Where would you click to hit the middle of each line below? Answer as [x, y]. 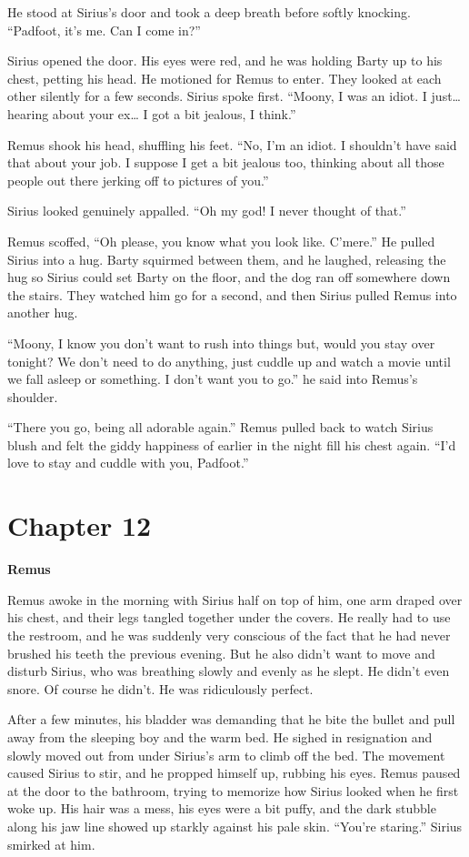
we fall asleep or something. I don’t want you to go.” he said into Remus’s [213, 379]
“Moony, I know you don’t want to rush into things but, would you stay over [221, 343]
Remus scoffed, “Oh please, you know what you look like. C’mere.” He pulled [221, 241]
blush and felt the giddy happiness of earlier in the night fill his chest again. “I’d [232, 444]
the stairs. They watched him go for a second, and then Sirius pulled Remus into [232, 294]
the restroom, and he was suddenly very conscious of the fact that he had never [229, 635]
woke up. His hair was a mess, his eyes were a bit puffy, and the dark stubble [222, 808]
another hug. [43, 313]
